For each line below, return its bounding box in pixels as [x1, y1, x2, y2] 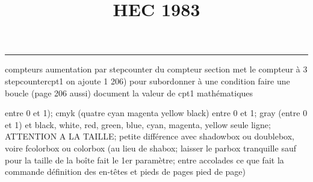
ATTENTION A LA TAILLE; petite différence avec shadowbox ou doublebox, [5, 130, 294, 142]
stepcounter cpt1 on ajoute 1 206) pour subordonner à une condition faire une [5, 74, 290, 87]
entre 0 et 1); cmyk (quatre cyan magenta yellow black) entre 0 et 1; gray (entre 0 [5, 107, 308, 119]
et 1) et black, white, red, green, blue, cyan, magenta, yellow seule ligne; [5, 118, 271, 131]
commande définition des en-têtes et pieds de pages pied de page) [5, 165, 246, 178]
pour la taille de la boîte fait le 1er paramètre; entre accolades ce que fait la [5, 153, 284, 166]
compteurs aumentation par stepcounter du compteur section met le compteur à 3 [5, 63, 308, 75]
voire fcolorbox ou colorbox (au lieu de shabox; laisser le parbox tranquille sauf [5, 141, 296, 154]
